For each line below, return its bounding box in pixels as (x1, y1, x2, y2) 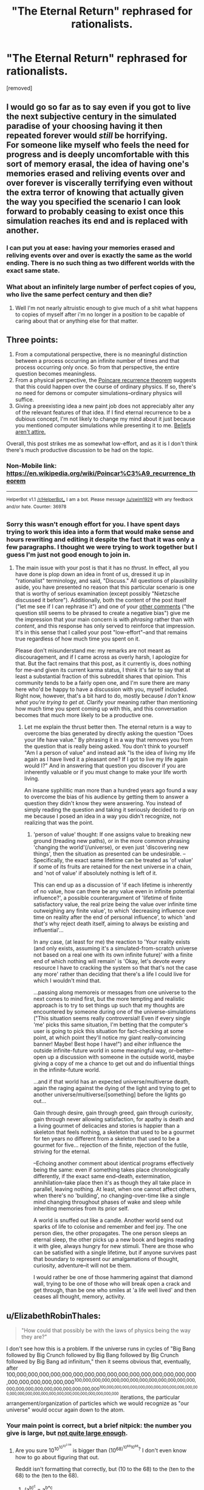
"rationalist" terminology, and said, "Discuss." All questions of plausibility (15, 577, 198, 585)
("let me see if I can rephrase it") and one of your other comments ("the (15, 603, 194, 610)
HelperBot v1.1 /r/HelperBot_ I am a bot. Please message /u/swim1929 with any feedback (6, 496, 193, 503)
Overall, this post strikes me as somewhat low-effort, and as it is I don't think (6, 440, 198, 447)
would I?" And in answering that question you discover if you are (24, 762, 186, 769)
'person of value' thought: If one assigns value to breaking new (33, 831, 191, 838)
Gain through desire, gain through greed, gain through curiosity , (33, 1109, 193, 1116)
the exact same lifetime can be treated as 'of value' (65, 857, 193, 864)
